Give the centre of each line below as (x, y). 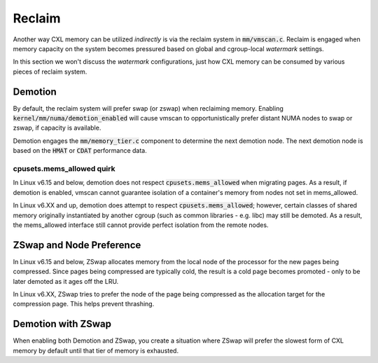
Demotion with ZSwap (62, 324)
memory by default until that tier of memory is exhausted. (96, 350)
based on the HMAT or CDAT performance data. (80, 151)
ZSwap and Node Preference (77, 245)
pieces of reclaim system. (50, 71)
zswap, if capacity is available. (57, 128)
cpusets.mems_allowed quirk (64, 168)
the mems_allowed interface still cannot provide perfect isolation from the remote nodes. (141, 225)
